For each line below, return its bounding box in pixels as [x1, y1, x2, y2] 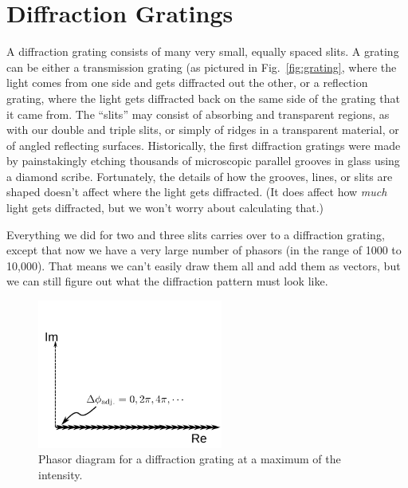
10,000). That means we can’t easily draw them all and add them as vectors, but [6, 257, 401, 274]
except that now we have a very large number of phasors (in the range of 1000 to [6, 242, 402, 258]
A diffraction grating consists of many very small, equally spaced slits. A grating [6, 43, 399, 60]
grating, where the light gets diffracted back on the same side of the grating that [6, 89, 400, 106]
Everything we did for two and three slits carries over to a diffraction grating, [6, 226, 385, 242]
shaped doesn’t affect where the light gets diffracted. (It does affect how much [6, 183, 387, 200]
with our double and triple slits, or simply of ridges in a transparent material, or [6, 121, 399, 138]
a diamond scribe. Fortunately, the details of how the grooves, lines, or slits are [6, 167, 393, 184]
